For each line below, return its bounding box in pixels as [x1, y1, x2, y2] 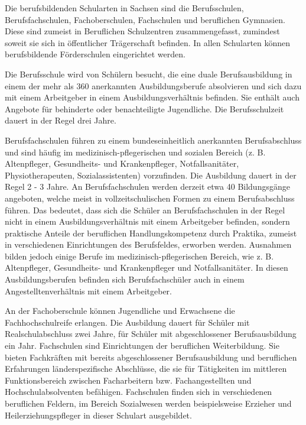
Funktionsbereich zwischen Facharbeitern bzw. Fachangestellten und [5, 374, 252, 386]
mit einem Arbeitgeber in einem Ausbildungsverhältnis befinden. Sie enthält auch [5, 91, 300, 103]
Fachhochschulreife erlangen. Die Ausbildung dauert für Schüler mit [5, 316, 250, 328]
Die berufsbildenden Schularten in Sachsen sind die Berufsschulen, [5, 2, 244, 14]
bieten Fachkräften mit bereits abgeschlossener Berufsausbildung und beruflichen [5, 351, 297, 363]
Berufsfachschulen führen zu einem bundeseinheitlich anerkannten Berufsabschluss [5, 134, 302, 146]
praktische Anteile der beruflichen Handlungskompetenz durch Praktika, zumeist [5, 226, 297, 239]
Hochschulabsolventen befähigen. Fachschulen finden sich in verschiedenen [5, 385, 272, 398]
